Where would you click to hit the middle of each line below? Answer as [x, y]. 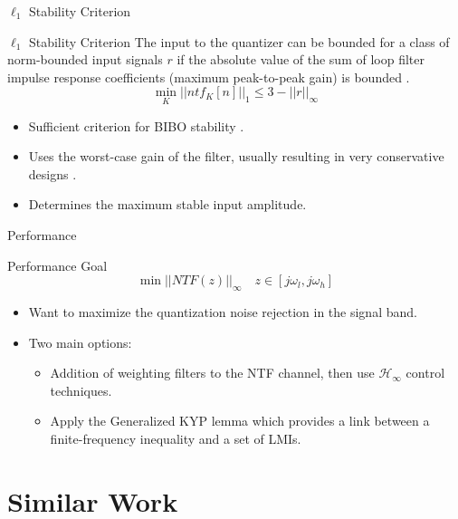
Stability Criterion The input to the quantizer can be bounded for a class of [239, 41]
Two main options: [80, 342]
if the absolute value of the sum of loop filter [301, 59]
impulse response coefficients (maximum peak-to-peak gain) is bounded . [209, 77]
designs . [52, 173]
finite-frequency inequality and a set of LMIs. [176, 438]
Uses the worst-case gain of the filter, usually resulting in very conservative [236, 156]
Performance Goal [57, 265]
